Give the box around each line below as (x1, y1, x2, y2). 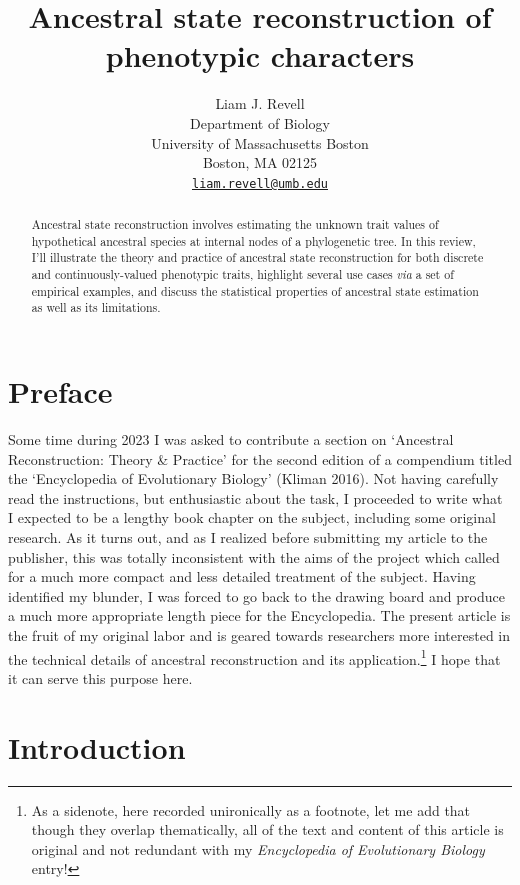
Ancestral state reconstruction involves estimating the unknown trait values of (31, 216, 439, 233)
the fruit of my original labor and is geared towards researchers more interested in (8, 624, 511, 645)
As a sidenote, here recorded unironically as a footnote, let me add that (31, 799, 471, 820)
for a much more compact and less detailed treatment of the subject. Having (8, 566, 476, 587)
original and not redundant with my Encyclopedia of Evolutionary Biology (31, 838, 485, 859)
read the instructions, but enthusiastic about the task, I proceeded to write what (8, 487, 503, 508)
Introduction (8, 726, 186, 767)
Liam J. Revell (215, 93, 305, 114)
